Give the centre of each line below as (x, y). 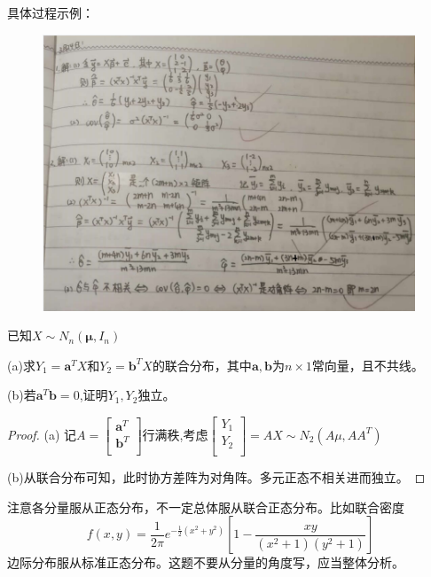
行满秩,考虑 (175, 434)
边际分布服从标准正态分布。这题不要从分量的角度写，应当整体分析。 (206, 562)
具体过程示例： (51, 12)
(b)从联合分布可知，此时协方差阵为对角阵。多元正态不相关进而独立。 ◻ (216, 476)
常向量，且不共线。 (368, 365)
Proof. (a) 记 (42, 434)
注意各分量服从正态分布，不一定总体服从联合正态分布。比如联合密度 (206, 507)
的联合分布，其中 (202, 365)
